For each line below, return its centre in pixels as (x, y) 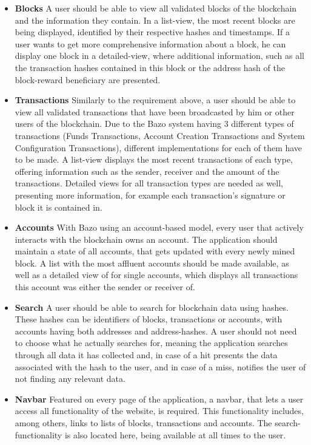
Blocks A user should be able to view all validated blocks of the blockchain (156, 8)
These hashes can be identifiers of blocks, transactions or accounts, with (149, 319)
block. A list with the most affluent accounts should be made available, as (152, 263)
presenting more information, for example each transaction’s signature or (150, 195)
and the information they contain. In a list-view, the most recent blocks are (155, 20)
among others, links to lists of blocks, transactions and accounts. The (143, 423)
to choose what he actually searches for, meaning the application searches (151, 343)
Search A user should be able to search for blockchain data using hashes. (152, 307)
